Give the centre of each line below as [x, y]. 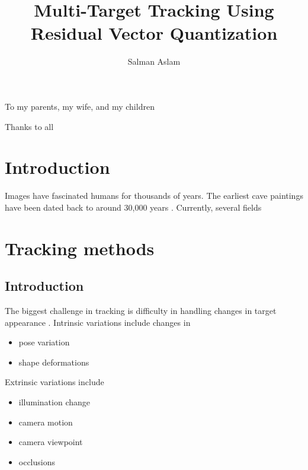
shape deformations [54, 362]
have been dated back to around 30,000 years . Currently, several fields [133, 207]
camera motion [46, 422]
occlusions [37, 461]
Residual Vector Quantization [154, 33]
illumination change [54, 401]
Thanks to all [29, 126]
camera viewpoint [51, 442]
